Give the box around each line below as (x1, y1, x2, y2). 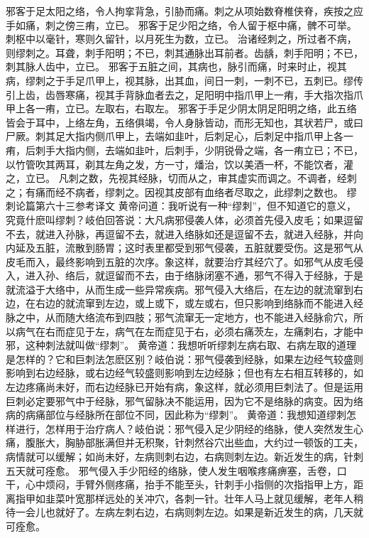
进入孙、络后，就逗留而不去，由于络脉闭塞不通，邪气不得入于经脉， (25, 268, 343, 283)
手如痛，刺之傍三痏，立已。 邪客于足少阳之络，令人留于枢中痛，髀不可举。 (6, 17, 357, 32)
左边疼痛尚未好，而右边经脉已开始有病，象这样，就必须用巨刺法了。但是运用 (6, 380, 363, 394)
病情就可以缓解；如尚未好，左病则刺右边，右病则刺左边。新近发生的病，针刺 (6, 449, 363, 463)
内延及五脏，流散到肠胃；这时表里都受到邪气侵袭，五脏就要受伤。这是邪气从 (6, 240, 363, 255)
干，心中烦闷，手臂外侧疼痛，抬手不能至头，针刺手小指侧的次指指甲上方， (6, 477, 353, 492)
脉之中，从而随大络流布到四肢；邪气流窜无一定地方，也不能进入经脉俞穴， (6, 310, 353, 325)
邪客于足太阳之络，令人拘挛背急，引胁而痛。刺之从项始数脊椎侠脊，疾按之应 (6, 4, 363, 18)
